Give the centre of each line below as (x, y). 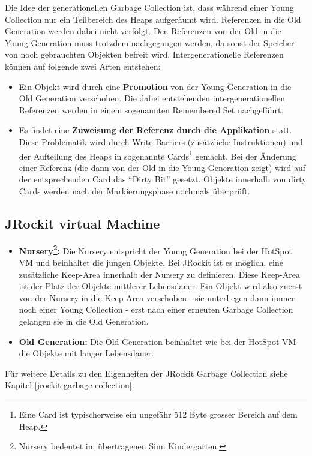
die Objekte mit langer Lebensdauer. (86, 353)
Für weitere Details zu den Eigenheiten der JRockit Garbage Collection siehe (146, 373)
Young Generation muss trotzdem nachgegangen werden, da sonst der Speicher (150, 42)
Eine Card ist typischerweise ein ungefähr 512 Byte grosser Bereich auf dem (158, 414)
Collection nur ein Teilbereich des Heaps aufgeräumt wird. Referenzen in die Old (153, 19)
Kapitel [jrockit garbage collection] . (70, 385)
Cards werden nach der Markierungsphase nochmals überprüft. (134, 190)
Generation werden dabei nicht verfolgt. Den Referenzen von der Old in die (143, 31)
